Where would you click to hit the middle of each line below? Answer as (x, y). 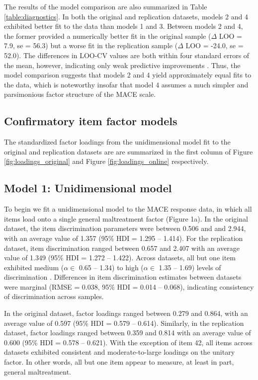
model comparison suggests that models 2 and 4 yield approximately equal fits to (128, 75)
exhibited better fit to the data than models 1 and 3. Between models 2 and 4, (124, 26)
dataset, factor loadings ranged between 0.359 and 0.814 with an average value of (128, 333)
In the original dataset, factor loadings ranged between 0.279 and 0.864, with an (126, 313)
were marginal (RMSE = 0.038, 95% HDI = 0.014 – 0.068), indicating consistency (129, 286)
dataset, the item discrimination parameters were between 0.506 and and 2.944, (125, 228)
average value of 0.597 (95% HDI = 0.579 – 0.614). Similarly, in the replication (124, 323)
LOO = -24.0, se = (215, 45)
